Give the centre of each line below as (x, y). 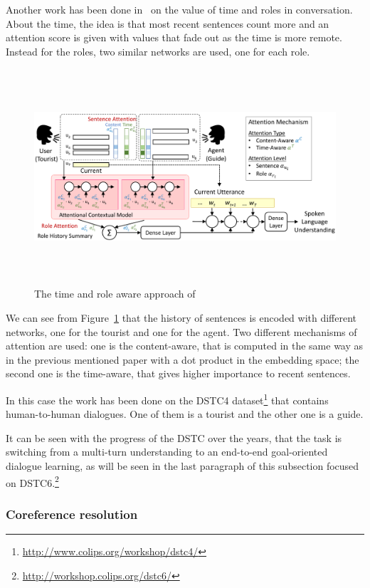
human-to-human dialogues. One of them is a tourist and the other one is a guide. (185, 414)
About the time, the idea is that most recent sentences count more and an (168, 23)
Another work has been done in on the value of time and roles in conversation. (179, 9)
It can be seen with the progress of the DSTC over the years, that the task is (174, 437)
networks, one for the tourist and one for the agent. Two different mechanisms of (181, 331)
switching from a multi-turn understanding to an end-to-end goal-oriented (167, 452)
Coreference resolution (72, 514)
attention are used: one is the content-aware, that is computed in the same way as (185, 346)
